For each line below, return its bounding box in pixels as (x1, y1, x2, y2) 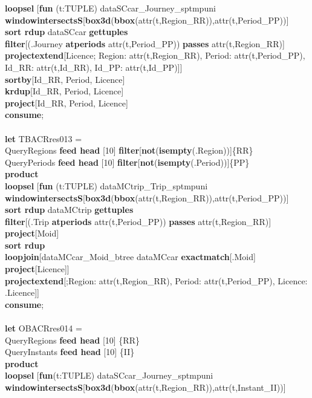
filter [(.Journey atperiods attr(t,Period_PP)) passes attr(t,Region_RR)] (5, 37, 285, 50)
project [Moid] (5, 227, 59, 240)
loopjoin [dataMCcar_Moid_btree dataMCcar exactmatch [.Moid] (5, 250, 256, 263)
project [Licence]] (5, 263, 70, 275)
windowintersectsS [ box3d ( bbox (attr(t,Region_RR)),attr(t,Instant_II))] (5, 381, 286, 393)
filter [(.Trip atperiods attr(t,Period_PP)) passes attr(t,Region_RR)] (5, 215, 271, 227)
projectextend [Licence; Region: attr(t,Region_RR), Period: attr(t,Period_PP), (5, 49, 305, 62)
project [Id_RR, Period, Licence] (5, 96, 128, 109)
